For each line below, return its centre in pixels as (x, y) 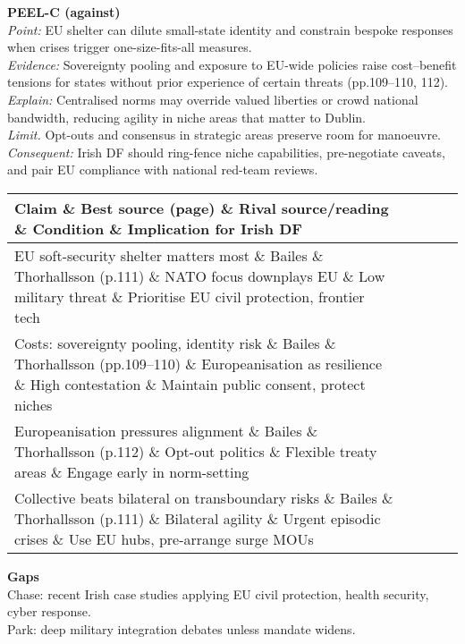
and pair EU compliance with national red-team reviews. (163, 169)
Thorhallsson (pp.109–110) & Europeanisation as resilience (199, 363)
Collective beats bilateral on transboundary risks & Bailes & (204, 497)
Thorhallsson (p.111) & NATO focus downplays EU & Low (200, 275)
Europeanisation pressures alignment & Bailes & (166, 430)
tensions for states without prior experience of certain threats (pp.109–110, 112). (228, 82)
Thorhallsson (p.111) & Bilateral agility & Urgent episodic (198, 518)
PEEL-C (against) (64, 12)
